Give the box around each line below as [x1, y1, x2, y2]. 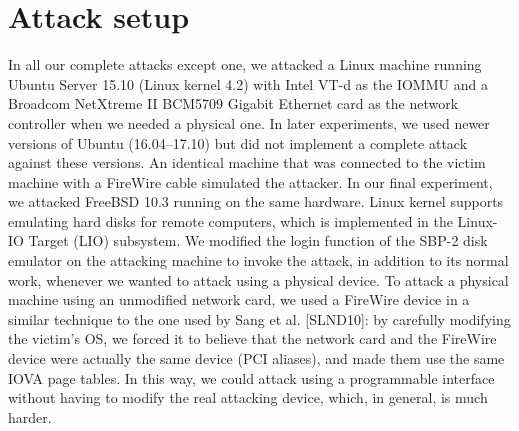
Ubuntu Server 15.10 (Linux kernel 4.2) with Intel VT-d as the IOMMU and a [8, 73, 488, 94]
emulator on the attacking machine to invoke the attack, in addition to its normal [8, 250, 509, 271]
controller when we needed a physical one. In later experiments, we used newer [8, 112, 490, 133]
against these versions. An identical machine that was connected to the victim [8, 152, 486, 173]
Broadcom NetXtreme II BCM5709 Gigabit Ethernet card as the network [8, 93, 459, 114]
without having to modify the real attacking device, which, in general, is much [8, 387, 488, 408]
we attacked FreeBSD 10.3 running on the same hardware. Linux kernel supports [8, 191, 504, 212]
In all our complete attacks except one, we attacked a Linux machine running [8, 54, 482, 75]
